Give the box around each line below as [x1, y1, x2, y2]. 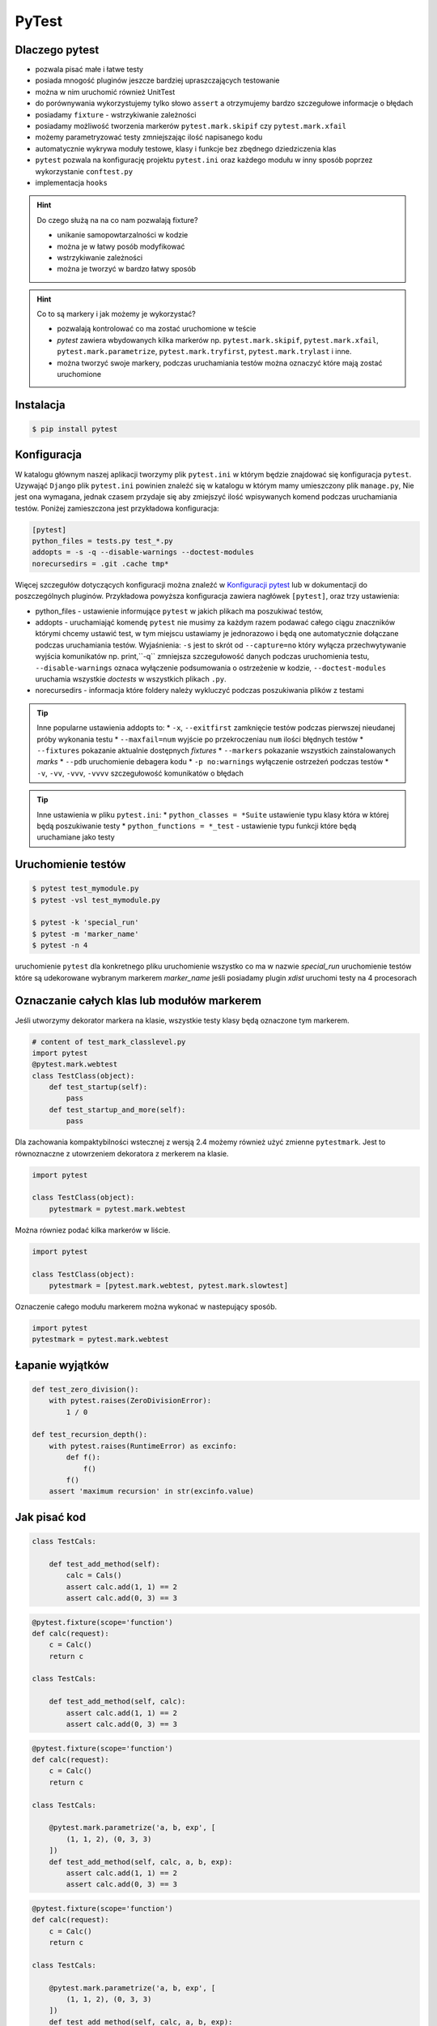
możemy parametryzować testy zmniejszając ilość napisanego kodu [35, 132, 263, 142]
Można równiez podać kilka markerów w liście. [15, 1225, 171, 1235]
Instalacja [15, 398, 66, 412]
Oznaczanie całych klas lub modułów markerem [15, 994, 262, 1008]
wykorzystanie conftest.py [35, 166, 134, 176]
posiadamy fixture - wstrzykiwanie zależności [35, 109, 197, 119]
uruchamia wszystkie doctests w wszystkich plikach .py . [35, 673, 227, 684]
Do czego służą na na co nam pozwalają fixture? [36, 215, 198, 224]
